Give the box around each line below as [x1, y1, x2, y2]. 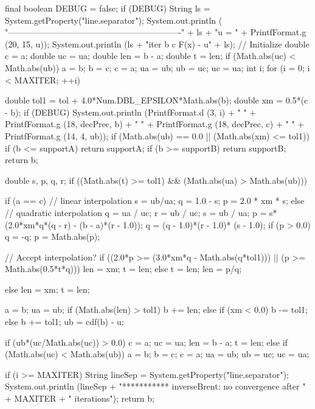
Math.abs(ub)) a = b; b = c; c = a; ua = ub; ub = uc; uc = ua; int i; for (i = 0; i [5, 61, 310, 74]
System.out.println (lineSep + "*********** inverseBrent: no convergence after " [5, 380, 306, 393]
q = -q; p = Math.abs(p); [5, 230, 100, 243]
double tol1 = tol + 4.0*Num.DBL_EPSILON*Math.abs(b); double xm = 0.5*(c [5, 94, 308, 107]
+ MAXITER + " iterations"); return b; [5, 392, 154, 405]
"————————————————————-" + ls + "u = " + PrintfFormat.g [5, 26, 306, 38]
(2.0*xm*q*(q [5, 218, 56, 231]
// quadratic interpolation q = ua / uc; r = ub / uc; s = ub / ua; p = [5, 206, 267, 218]
